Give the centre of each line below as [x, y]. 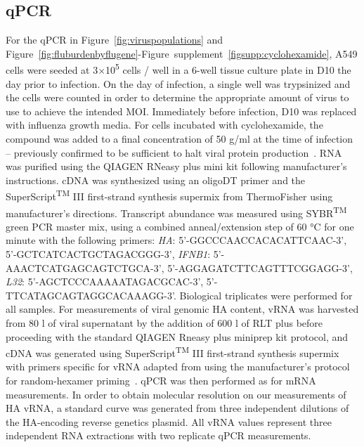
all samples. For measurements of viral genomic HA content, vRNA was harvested [182, 309]
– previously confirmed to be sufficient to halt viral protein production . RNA [174, 152]
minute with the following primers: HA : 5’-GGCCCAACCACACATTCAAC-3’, [176, 240]
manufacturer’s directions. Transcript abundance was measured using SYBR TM [176, 212]
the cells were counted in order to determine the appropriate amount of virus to [177, 97]
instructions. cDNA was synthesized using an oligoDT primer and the [156, 180]
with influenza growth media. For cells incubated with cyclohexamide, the [164, 125]
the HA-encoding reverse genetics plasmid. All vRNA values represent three [169, 421]
